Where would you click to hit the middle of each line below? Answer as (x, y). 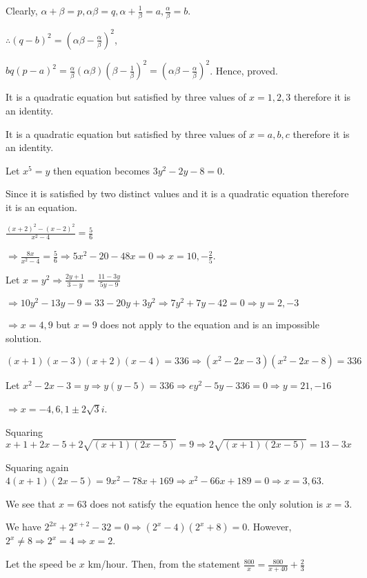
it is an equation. (41, 207)
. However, (269, 527)
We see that (31, 503)
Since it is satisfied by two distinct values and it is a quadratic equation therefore (177, 193)
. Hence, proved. (244, 70)
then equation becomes (101, 170)
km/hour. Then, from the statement (164, 564)
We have (23, 527)
